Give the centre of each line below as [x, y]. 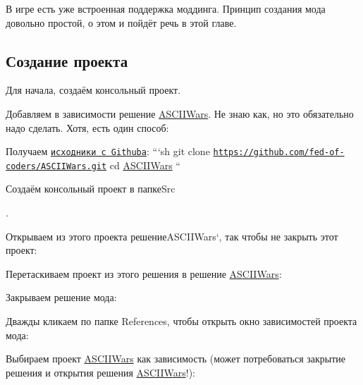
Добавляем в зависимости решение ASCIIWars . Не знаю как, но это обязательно [180, 113]
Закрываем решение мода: [61, 297]
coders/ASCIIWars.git [56, 166]
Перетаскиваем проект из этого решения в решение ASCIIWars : [144, 273]
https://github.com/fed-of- [279, 153]
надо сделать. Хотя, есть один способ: [87, 127]
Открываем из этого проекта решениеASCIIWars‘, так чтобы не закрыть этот [172, 236]
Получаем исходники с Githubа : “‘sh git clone [108, 151]
